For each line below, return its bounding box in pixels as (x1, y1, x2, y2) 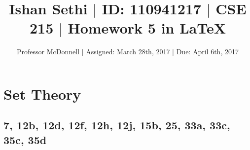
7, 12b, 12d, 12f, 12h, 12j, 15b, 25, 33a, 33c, (3, 117, 230, 133)
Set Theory (3, 83, 81, 104)
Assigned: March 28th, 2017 (86, 46, 170, 57)
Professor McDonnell (17, 46, 80, 57)
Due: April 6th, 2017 (176, 46, 239, 57)
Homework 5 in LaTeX (68, 18, 226, 38)
